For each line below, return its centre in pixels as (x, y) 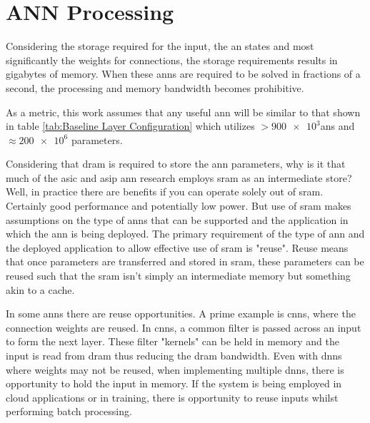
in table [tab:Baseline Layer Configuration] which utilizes (130, 126)
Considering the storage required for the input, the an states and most (160, 46)
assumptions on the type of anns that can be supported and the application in (177, 219)
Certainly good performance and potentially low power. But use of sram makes (179, 206)
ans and (337, 126)
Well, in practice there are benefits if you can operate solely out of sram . (165, 192)
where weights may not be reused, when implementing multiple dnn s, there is (175, 369)
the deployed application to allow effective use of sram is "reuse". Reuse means (177, 247)
